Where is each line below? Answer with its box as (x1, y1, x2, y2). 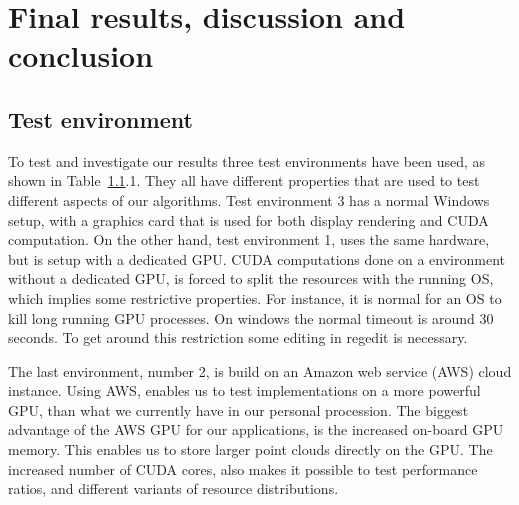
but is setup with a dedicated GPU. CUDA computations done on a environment (8, 248, 505, 269)
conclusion (8, 35, 154, 76)
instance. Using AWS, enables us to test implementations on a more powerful (8, 380, 481, 401)
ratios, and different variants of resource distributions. (8, 478, 339, 499)
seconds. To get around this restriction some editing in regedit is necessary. (8, 327, 468, 348)
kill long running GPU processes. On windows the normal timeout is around (8, 307, 475, 328)
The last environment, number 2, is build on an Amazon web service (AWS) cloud (8, 360, 512, 381)
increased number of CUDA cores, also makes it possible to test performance (8, 458, 478, 479)
